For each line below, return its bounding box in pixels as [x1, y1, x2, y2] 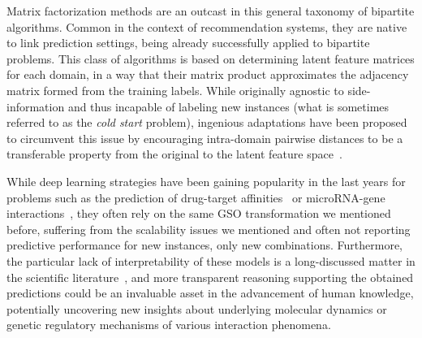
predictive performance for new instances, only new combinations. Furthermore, [6, 236, 403, 253]
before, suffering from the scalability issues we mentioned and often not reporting [6, 220, 411, 237]
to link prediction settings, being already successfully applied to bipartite [6, 34, 370, 51]
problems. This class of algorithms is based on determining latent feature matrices [6, 50, 415, 67]
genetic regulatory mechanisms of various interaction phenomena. [6, 316, 331, 333]
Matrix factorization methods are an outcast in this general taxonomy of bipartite [6, 2, 415, 19]
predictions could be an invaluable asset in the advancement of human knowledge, [6, 284, 414, 301]
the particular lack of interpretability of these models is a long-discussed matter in [6, 252, 416, 269]
